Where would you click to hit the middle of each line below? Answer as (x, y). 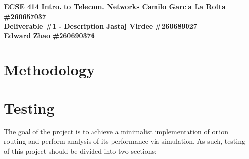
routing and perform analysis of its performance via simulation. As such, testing (124, 141)
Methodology (49, 69)
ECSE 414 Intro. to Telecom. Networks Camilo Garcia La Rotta (115, 6)
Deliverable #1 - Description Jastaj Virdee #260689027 (101, 26)
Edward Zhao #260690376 (49, 35)
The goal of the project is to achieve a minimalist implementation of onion (116, 131)
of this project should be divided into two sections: (80, 151)
